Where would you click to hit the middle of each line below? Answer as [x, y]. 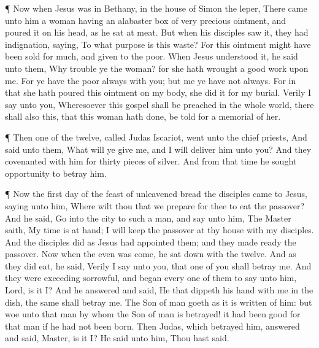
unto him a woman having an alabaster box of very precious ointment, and [146, 20]
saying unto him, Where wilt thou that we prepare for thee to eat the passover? [155, 205]
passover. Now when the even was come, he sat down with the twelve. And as [151, 254]
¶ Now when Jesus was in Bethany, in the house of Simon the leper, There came [156, 8]
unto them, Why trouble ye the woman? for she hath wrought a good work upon [157, 68]
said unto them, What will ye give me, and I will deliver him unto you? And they [158, 149]
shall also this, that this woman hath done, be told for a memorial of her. [143, 116]
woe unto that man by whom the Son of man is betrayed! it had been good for [153, 314]
